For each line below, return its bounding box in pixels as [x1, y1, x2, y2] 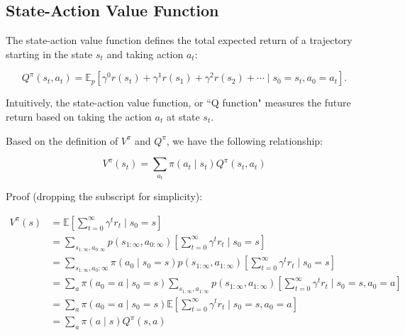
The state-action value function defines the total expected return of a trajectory [6, 33, 353, 48]
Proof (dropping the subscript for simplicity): [6, 189, 203, 204]
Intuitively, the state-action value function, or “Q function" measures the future [6, 95, 351, 110]
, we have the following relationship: [166, 133, 323, 148]
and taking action [106, 46, 184, 61]
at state [166, 109, 200, 123]
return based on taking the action [6, 109, 152, 123]
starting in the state [6, 46, 93, 61]
